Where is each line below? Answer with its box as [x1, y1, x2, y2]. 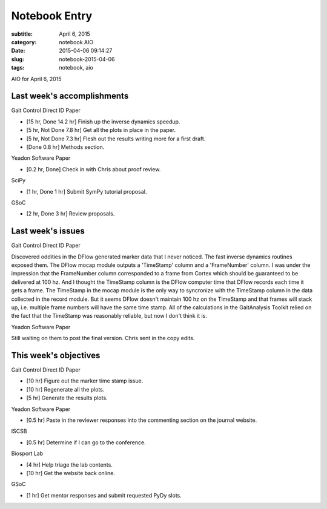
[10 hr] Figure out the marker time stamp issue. [26, 377, 144, 384]
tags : [11, 64, 25, 71]
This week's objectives [11, 350, 101, 360]
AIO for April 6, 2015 [11, 75, 62, 82]
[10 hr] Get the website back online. [26, 469, 115, 476]
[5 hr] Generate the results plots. [26, 394, 108, 402]
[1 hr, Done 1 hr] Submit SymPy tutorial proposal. [26, 188, 147, 195]
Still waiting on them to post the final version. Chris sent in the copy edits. [11, 335, 195, 342]
